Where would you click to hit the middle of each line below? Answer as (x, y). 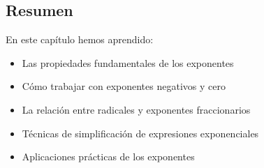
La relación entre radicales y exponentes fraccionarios (136, 109)
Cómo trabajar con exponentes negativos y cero (124, 86)
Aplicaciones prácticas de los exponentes (108, 156)
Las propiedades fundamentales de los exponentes (128, 62)
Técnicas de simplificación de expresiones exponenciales (140, 133)
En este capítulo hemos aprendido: (80, 39)
